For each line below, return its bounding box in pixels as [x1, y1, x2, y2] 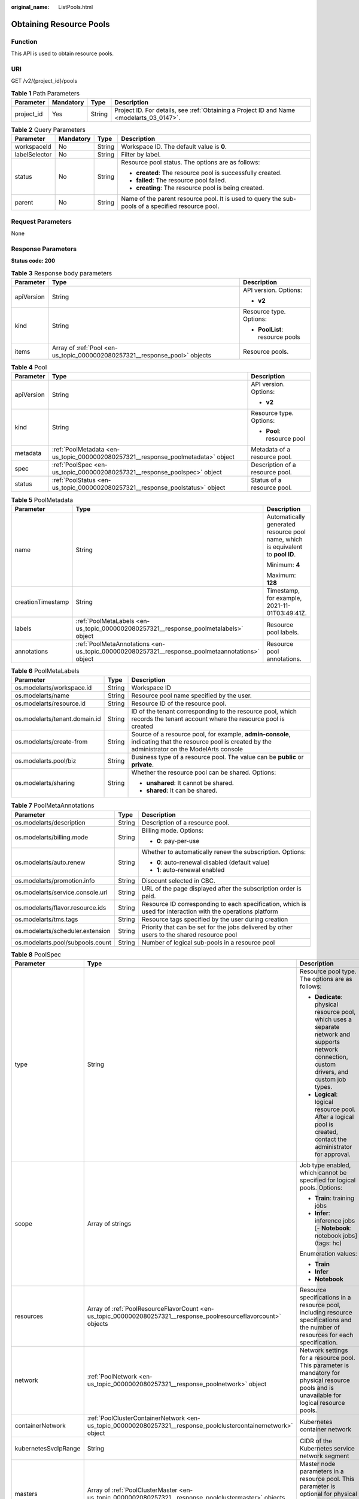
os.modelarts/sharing [14, 779, 75, 787]
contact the [314, 1135, 347, 1143]
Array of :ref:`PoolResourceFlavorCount [87, 1304, 199, 1313]
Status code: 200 [11, 257, 56, 264]
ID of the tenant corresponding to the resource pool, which [131, 708, 297, 716]
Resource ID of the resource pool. [131, 699, 227, 708]
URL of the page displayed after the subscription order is [141, 884, 302, 893]
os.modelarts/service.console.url [14, 888, 108, 896]
